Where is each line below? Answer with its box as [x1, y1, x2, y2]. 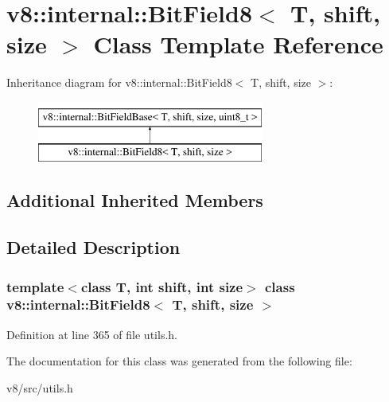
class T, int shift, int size [80, 276, 243, 296]
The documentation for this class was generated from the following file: [6, 353, 352, 369]
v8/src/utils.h [6, 379, 73, 396]
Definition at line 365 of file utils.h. [6, 326, 177, 342]
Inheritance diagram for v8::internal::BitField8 [6, 74, 232, 91]
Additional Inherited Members [6, 188, 263, 213]
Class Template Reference [93, 28, 383, 60]
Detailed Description [6, 235, 181, 260]
